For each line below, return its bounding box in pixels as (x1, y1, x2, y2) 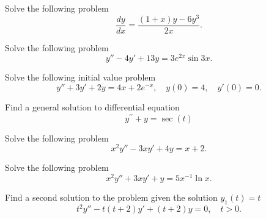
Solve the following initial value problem (5, 71, 156, 84)
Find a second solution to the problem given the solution (5, 191, 218, 204)
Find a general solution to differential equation (5, 101, 180, 113)
